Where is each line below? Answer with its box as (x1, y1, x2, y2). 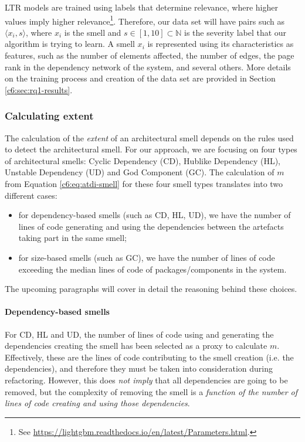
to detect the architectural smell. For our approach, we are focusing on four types (5, 143, 297, 155)
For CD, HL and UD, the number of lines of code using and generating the (5, 328, 274, 340)
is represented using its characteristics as (147, 38, 294, 50)
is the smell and (64, 26, 121, 38)
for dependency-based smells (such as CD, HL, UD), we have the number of (18, 209, 291, 221)
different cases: (5, 189, 57, 201)
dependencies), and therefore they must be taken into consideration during (5, 362, 273, 375)
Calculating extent (5, 108, 94, 123)
